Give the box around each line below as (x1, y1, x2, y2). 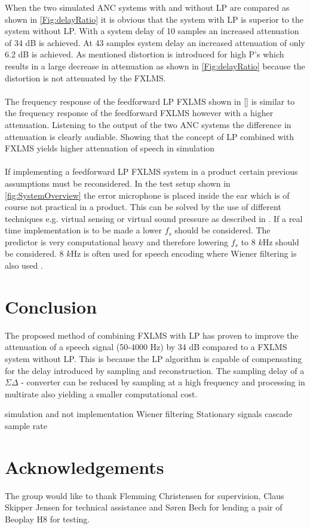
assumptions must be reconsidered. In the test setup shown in (5, 177, 231, 189)
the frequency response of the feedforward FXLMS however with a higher (5, 107, 274, 119)
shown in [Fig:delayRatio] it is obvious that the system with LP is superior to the (5, 13, 303, 25)
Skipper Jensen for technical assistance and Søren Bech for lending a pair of (5, 501, 283, 513)
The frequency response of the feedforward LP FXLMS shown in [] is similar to (5, 95, 295, 107)
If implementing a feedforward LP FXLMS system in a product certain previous (5, 165, 298, 178)
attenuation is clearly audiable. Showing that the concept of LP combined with (5, 130, 294, 142)
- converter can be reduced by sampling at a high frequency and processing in (21, 376, 305, 388)
